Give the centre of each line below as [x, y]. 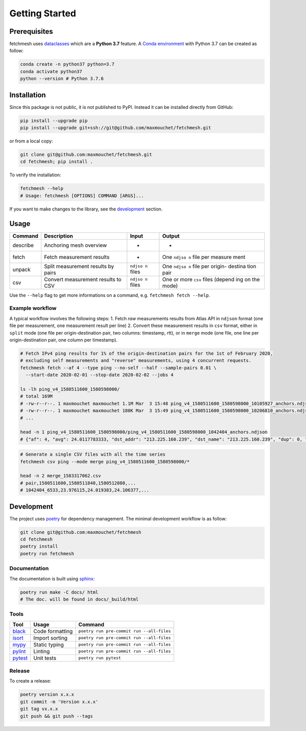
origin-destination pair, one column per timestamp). [63, 340]
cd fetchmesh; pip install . [57, 162]
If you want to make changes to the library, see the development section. [86, 209]
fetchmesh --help [42, 188]
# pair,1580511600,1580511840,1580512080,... [78, 483]
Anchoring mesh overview [75, 245]
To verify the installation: [35, 175]
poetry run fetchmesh [47, 553]
